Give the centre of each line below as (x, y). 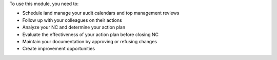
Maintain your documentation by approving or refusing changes (90, 41)
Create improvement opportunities (58, 49)
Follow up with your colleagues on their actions (72, 20)
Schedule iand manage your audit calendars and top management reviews (101, 13)
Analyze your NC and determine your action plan (74, 27)
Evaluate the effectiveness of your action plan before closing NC (91, 34)
